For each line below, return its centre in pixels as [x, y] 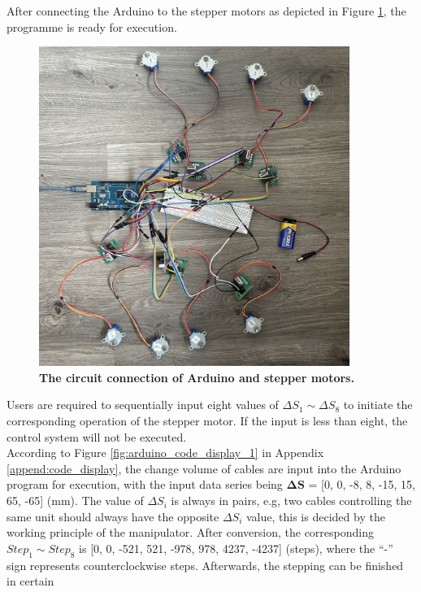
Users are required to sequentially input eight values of [143, 405]
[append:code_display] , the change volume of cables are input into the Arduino [204, 468]
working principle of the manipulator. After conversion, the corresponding [190, 532]
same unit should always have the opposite [113, 516]
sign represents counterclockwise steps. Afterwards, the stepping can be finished [205, 565]
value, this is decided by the [316, 516]
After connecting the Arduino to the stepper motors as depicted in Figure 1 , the [206, 11]
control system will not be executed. [97, 436]
